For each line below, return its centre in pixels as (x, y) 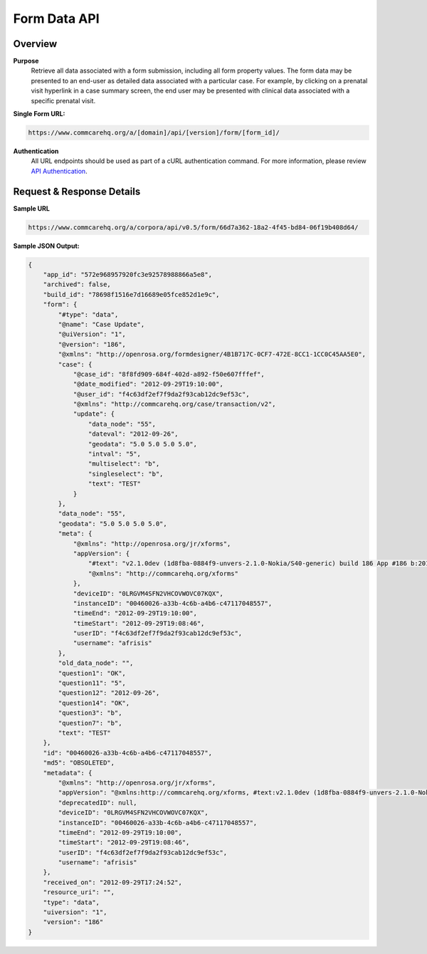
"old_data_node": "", (96, 663)
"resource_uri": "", (79, 892)
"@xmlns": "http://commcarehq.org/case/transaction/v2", (174, 404)
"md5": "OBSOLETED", (79, 763)
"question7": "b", (90, 723)
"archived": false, (77, 284)
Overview (35, 44)
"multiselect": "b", (124, 464)
